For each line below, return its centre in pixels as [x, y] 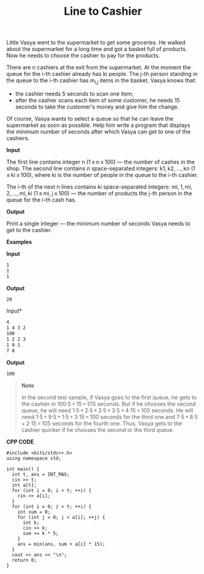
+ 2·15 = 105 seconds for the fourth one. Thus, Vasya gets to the [102, 423]
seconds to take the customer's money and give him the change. [97, 107]
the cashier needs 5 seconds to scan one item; [74, 94]
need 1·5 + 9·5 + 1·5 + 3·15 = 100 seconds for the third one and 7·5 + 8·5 [109, 417]
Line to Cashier [103, 11]
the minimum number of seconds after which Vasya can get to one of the [99, 131]
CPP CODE [20, 442]
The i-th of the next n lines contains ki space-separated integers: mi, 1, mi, [100, 187]
